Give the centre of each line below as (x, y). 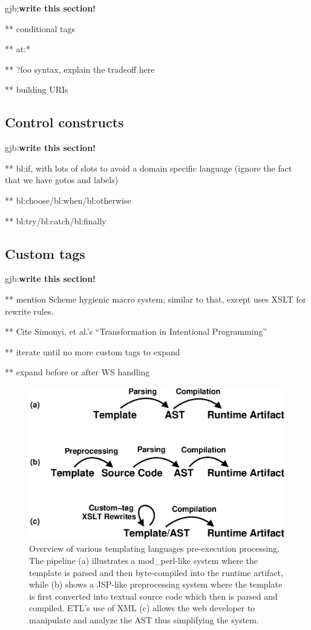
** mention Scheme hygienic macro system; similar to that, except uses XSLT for (156, 299)
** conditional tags (40, 28)
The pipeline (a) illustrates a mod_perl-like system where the (144, 561)
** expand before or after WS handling (77, 372)
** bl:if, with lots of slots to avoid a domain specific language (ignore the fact (149, 168)
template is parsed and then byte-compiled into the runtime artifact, (156, 572)
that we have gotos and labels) (62, 180)
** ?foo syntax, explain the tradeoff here (80, 69)
